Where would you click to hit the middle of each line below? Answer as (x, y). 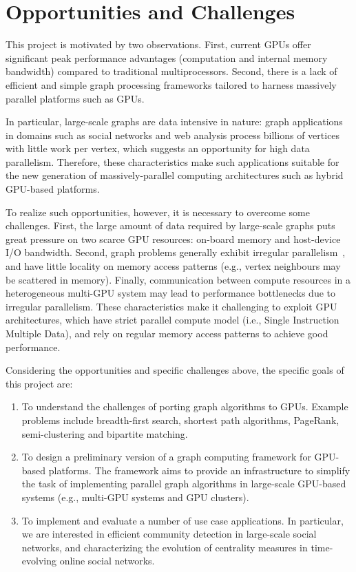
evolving (39, 561)
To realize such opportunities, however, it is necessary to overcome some (158, 212)
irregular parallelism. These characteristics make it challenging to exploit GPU (171, 306)
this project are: (39, 383)
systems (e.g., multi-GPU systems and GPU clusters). (135, 497)
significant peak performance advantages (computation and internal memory (167, 57)
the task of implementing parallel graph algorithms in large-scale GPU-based (184, 484)
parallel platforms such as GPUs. (75, 98)
